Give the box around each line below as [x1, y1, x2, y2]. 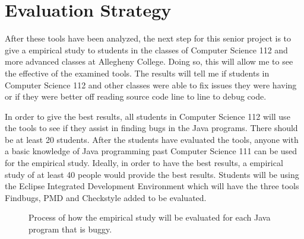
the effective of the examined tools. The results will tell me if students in [5, 66, 270, 79]
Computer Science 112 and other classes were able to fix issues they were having [5, 78, 297, 91]
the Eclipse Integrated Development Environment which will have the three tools [5, 180, 299, 192]
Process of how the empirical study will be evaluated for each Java [28, 211, 271, 224]
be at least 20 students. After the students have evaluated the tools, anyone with [5, 133, 299, 145]
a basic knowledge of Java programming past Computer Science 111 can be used [5, 145, 297, 157]
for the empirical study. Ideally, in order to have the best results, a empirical [5, 157, 283, 169]
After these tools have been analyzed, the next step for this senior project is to [5, 32, 292, 44]
